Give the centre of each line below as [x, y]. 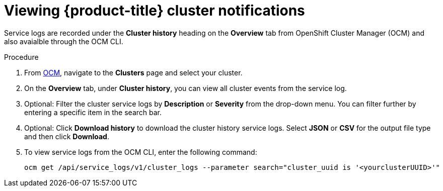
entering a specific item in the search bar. [93, 112]
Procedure [21, 57]
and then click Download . [67, 136]
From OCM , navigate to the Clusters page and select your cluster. [133, 72]
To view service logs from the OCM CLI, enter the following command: [141, 152]
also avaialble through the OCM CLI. [64, 41]
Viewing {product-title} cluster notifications [155, 11]
